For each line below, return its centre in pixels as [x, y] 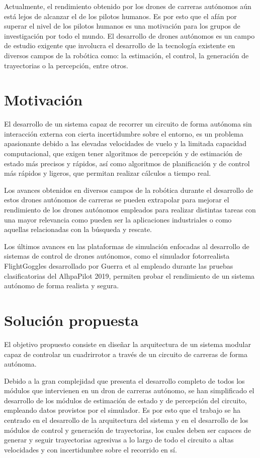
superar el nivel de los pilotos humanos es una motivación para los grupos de [122, 26]
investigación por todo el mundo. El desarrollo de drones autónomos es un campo [129, 35]
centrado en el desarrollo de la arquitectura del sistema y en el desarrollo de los [126, 420]
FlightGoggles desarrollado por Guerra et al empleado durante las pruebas [119, 266]
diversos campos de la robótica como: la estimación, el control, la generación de [126, 55]
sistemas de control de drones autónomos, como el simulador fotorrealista [117, 256]
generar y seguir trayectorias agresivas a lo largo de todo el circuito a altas [119, 440]
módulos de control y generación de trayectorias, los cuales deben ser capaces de [127, 430]
